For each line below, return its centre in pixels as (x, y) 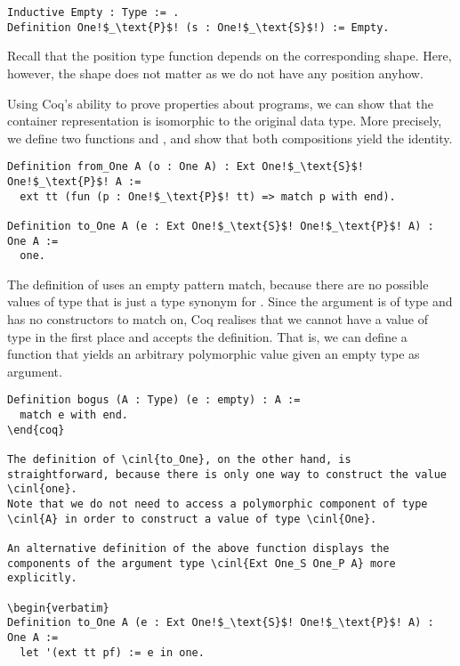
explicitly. (42, 578)
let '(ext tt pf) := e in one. (112, 652)
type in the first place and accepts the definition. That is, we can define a (207, 336)
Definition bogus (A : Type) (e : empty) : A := (154, 400)
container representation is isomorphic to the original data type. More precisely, (225, 121)
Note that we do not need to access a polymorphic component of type (218, 504)
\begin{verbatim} (58, 608)
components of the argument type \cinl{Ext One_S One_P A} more (202, 563)
